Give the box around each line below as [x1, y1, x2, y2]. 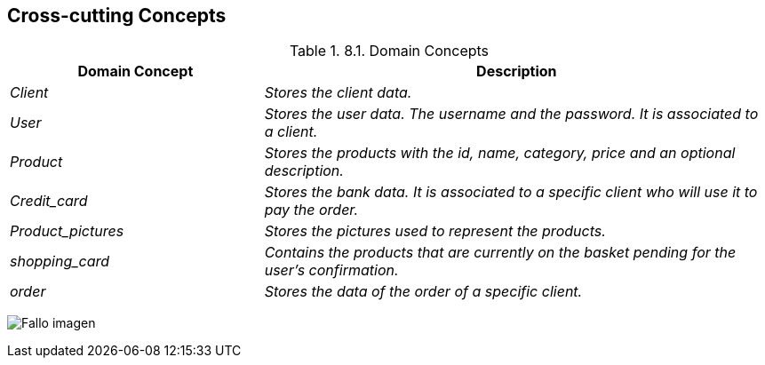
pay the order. [264, 201, 358, 219]
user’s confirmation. [264, 261, 399, 280]
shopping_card [10, 252, 110, 271]
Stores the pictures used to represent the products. [264, 222, 606, 241]
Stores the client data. [264, 83, 412, 102]
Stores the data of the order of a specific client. [264, 282, 583, 301]
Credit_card [10, 192, 88, 210]
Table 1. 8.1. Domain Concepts [289, 42, 490, 60]
